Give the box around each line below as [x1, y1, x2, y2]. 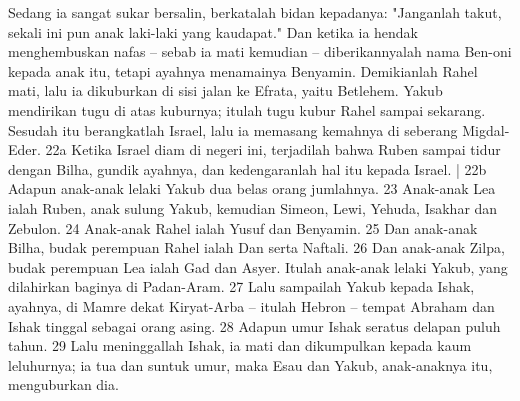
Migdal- [462, 119, 510, 140]
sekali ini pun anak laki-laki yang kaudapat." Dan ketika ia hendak [8, 21, 419, 42]
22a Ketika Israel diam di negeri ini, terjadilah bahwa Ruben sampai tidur [45, 139, 501, 160]
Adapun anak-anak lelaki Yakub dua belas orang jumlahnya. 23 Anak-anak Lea [8, 178, 496, 199]
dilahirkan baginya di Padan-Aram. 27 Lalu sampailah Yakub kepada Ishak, [8, 276, 475, 297]
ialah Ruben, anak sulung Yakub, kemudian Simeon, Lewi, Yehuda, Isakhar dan [8, 197, 498, 218]
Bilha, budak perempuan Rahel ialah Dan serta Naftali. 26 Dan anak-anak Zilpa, [8, 237, 505, 258]
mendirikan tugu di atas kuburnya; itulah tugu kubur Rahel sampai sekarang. [8, 99, 486, 120]
